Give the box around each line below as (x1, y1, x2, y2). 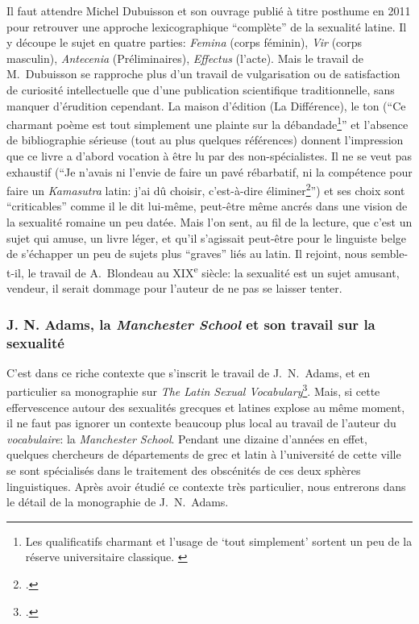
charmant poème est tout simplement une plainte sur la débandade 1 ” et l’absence (6, 114, 409, 132)
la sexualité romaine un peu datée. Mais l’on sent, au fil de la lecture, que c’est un (6, 214, 413, 231)
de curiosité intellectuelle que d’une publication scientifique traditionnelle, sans (6, 81, 395, 98)
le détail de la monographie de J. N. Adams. (6, 493, 229, 510)
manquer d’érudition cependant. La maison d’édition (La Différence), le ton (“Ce (6, 97, 406, 114)
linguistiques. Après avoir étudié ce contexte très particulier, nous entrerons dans (6, 477, 406, 494)
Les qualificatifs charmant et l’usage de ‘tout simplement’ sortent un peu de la (25, 532, 413, 549)
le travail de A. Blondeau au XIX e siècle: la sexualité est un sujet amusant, (27, 261, 400, 281)
